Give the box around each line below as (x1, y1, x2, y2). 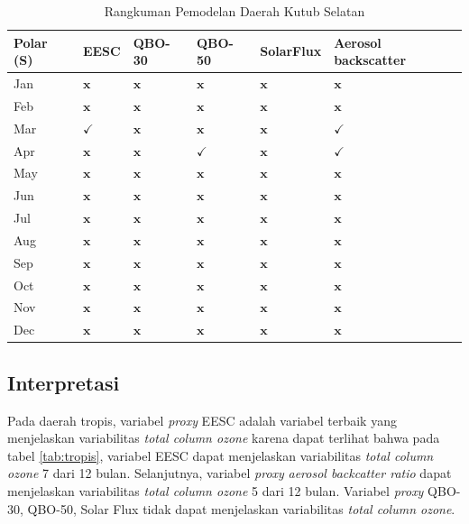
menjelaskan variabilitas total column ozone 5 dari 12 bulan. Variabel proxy (7, 481, 424, 500)
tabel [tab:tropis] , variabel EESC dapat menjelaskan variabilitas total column (7, 446, 434, 464)
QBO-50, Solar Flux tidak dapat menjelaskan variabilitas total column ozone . (27, 499, 455, 518)
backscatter (334, 51, 407, 69)
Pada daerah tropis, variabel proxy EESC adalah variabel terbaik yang (7, 410, 397, 429)
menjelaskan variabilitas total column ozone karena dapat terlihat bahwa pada (7, 428, 440, 447)
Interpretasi (7, 368, 120, 396)
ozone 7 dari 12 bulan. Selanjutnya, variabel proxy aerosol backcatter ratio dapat (7, 464, 452, 483)
